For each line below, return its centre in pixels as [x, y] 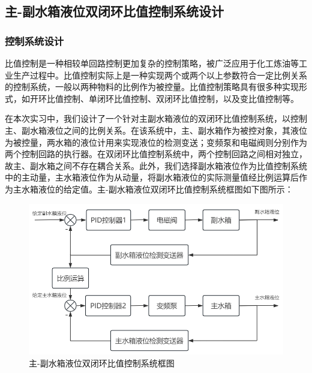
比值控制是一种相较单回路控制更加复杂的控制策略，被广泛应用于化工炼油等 [152, 63]
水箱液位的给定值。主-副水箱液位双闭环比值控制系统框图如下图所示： [157, 189]
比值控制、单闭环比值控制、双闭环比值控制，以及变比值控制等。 [172, 98]
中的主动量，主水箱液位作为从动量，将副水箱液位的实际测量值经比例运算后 [152, 177]
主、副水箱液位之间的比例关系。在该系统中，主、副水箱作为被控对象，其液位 [156, 130]
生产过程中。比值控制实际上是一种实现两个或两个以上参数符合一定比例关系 [160, 75]
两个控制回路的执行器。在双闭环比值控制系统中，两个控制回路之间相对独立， [156, 154]
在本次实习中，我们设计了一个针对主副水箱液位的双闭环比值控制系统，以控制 [156, 118]
